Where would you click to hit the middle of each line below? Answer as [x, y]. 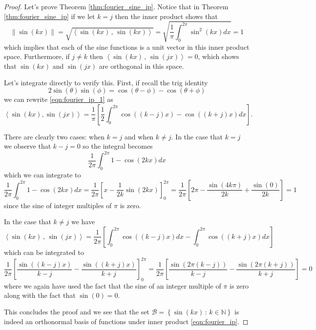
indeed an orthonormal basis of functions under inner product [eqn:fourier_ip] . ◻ [126, 321]
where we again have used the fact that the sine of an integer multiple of [113, 285]
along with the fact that [40, 295]
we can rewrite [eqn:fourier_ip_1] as [59, 99]
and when [139, 136]
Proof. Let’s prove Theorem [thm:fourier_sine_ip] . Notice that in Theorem [116, 6]
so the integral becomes [118, 146]
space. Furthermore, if [37, 56]
